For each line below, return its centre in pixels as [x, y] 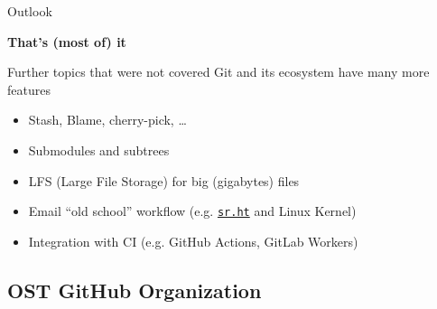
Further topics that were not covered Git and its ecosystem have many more [218, 72]
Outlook [30, 11]
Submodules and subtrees [99, 150]
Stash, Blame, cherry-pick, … [107, 120]
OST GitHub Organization [135, 290]
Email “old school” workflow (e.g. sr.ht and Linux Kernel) [192, 211]
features [29, 89]
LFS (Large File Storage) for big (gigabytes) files [164, 180]
